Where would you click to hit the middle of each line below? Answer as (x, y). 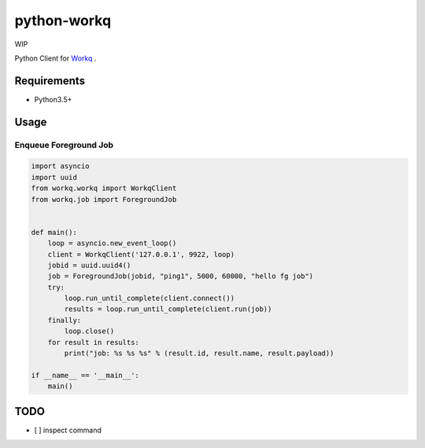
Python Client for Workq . (55, 58)
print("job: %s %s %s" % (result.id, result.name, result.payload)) (199, 353)
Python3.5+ (53, 99)
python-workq (63, 20)
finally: (65, 320)
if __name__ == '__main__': (85, 375)
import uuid (54, 177)
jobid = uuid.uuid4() (89, 265)
